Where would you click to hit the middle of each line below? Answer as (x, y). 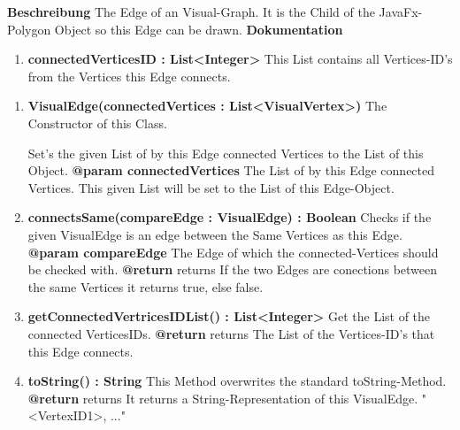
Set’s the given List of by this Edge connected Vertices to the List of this (226, 153)
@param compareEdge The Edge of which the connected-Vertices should (233, 252)
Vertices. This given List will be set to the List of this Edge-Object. (211, 187)
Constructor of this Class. (97, 123)
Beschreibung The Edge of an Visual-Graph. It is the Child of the (191, 12)
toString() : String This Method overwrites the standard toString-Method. (237, 381)
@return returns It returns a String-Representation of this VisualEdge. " (227, 398)
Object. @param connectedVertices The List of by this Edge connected (231, 170)
